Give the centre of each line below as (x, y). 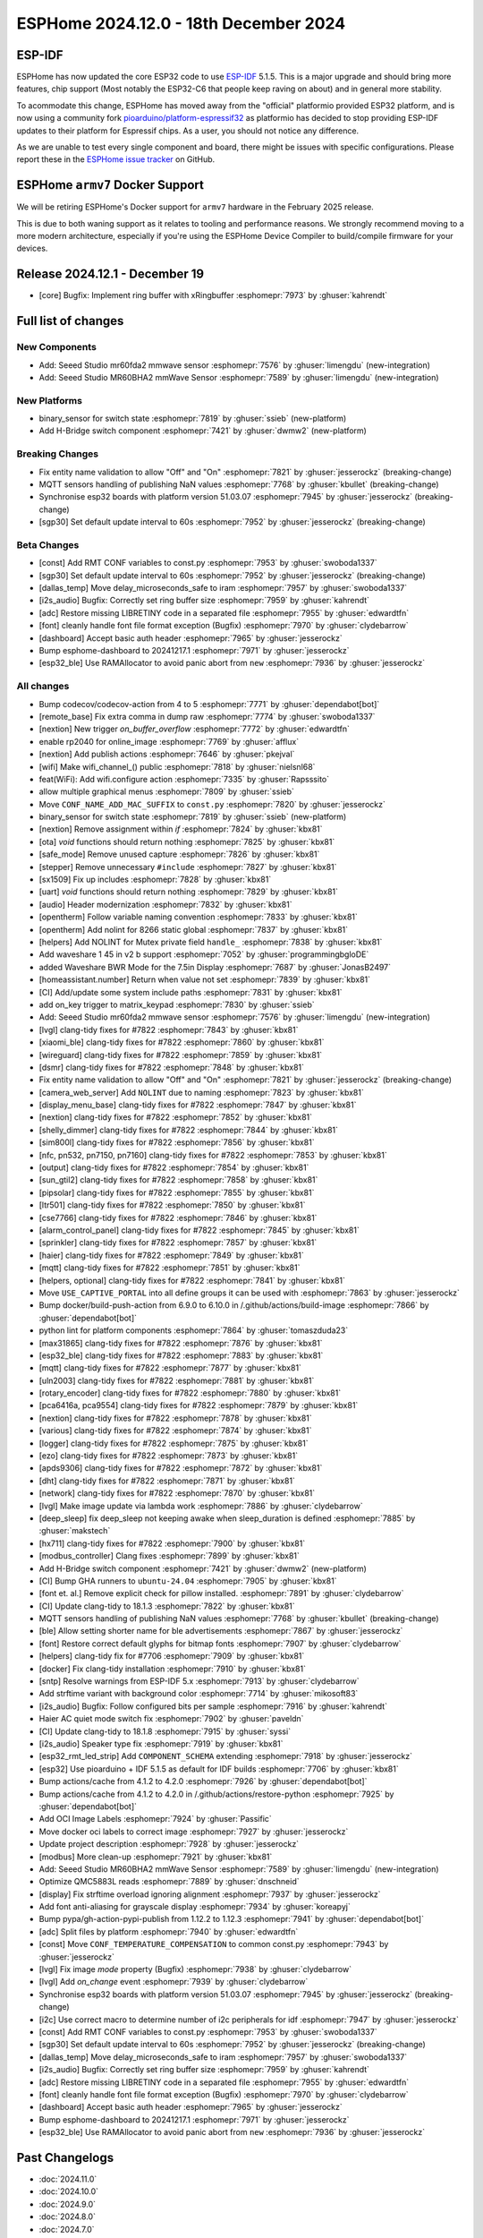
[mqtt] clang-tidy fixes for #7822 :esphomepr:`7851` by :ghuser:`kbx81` (169, 1268)
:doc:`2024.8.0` (67, 2217)
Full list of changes (70, 321)
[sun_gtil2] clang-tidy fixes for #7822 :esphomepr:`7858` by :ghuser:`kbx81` (178, 1180)
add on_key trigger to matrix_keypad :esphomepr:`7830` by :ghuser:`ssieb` (177, 1004)
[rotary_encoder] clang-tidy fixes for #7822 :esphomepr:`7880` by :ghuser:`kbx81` (190, 1393)
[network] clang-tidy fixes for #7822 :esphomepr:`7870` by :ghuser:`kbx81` (177, 1493)
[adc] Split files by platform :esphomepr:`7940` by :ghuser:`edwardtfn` (169, 1931)
